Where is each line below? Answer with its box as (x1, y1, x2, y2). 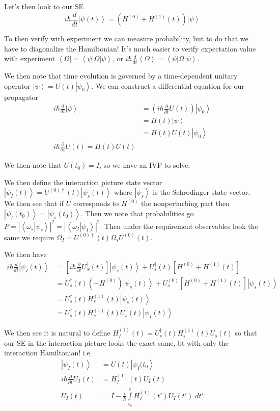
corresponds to (73, 198, 119, 209)
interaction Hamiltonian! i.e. (4, 347, 92, 358)
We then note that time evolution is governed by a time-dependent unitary (4, 70, 238, 81)
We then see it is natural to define (4, 327, 110, 338)
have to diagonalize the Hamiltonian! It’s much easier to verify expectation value (4, 43, 256, 54)
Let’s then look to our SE (4, 1, 84, 11)
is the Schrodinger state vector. (153, 187, 250, 197)
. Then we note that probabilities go (81, 208, 194, 218)
